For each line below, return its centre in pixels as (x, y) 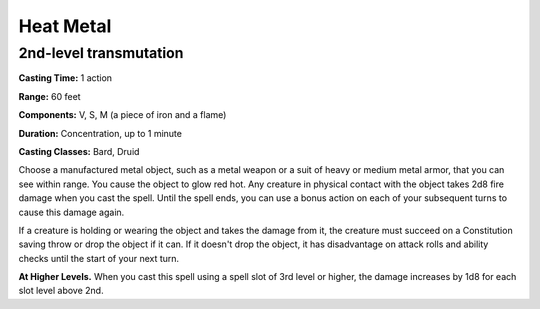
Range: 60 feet (49, 96)
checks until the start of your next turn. (99, 258)
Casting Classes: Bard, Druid (79, 151)
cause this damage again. (71, 212)
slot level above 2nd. (61, 291)
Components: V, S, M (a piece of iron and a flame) (122, 115)
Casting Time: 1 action (65, 78)
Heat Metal (65, 26)
